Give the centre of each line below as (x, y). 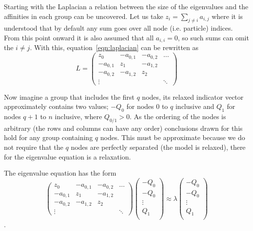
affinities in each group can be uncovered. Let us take (84, 16)
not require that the (34, 147)
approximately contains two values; (56, 106)
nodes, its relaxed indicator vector (193, 97)
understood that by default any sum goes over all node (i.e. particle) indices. (118, 28)
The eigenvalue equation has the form (60, 173)
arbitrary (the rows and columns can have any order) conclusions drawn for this (123, 128)
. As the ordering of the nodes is (178, 116)
